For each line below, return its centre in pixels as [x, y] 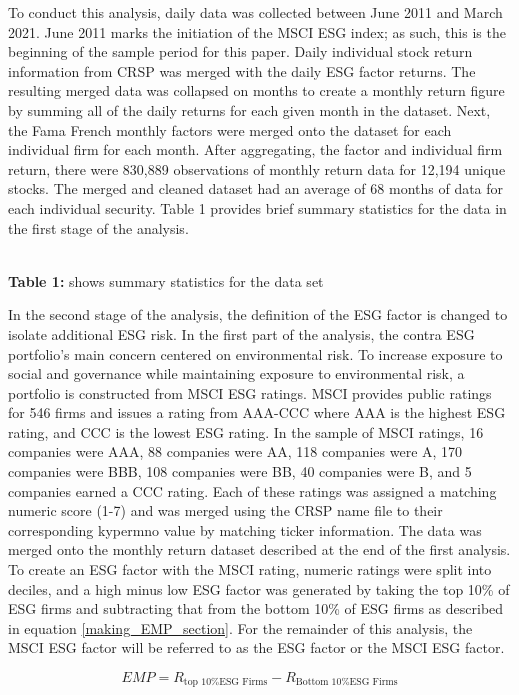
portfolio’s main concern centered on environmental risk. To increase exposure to [255, 353]
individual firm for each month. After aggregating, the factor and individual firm [255, 149]
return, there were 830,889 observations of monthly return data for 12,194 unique [257, 168]
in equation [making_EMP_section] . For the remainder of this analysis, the [240, 627]
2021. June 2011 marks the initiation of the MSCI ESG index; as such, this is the [257, 31]
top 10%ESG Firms [225, 682]
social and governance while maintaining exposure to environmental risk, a [236, 373]
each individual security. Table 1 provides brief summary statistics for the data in [257, 207]
